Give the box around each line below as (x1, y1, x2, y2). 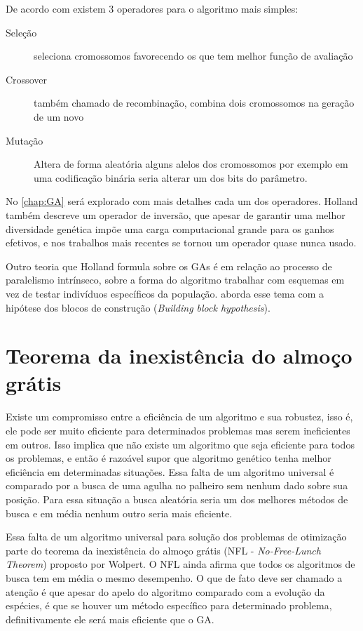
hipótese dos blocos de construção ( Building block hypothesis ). (6, 300, 270, 314)
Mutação (6, 133, 43, 147)
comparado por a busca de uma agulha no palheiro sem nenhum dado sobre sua (6, 478, 348, 493)
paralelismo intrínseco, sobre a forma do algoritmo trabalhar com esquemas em (6, 272, 345, 287)
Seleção (6, 25, 37, 39)
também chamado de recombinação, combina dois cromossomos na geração (34, 95, 355, 110)
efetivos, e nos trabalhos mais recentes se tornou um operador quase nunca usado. (6, 235, 357, 250)
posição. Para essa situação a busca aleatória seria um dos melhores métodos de (6, 491, 348, 506)
